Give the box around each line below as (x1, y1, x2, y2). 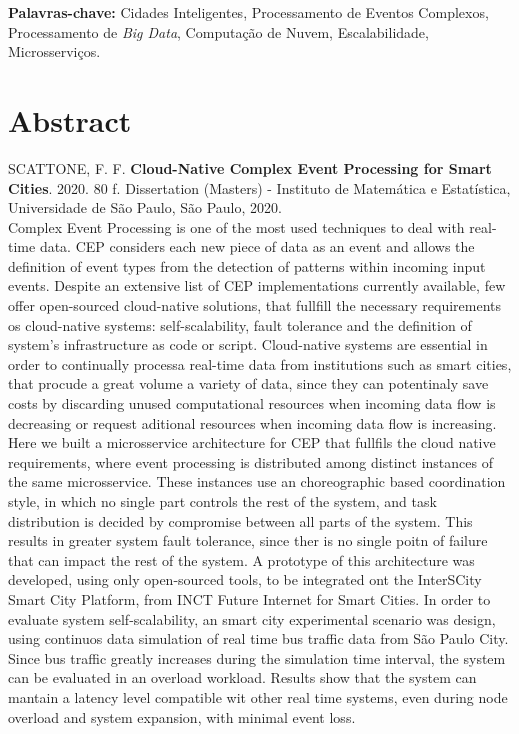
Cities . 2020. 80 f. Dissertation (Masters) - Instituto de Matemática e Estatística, (8, 177, 511, 198)
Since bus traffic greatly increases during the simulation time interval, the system (8, 647, 506, 668)
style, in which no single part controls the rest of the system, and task (8, 491, 437, 511)
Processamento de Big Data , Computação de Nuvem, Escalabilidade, (8, 21, 429, 42)
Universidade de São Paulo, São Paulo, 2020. (8, 197, 282, 218)
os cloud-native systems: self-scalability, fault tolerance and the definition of (8, 314, 472, 335)
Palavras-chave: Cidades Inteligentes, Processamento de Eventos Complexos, (8, 2, 489, 22)
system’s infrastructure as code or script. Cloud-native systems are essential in (8, 334, 488, 355)
